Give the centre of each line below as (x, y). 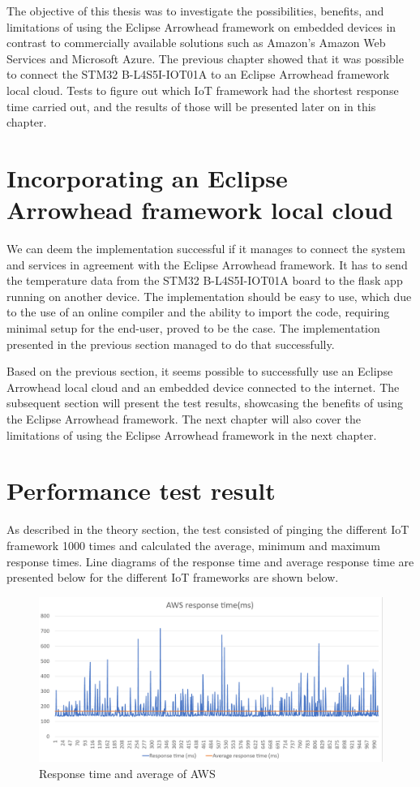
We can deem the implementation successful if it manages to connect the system (206, 249)
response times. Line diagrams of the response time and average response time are (210, 561)
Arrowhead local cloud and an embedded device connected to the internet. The (203, 387)
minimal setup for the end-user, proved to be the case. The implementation (193, 328)
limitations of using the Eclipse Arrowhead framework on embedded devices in (201, 26)
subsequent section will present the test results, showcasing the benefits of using (205, 403)
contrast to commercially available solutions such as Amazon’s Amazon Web (196, 43)
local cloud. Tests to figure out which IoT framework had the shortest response (203, 90)
